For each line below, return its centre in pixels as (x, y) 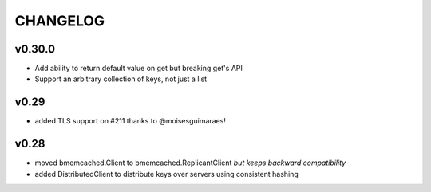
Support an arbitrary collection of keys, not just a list (121, 79)
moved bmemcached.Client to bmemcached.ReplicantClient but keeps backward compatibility (190, 163)
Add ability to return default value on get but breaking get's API (139, 69)
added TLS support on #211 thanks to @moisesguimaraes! (130, 121)
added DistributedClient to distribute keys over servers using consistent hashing (166, 174)
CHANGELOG (60, 21)
